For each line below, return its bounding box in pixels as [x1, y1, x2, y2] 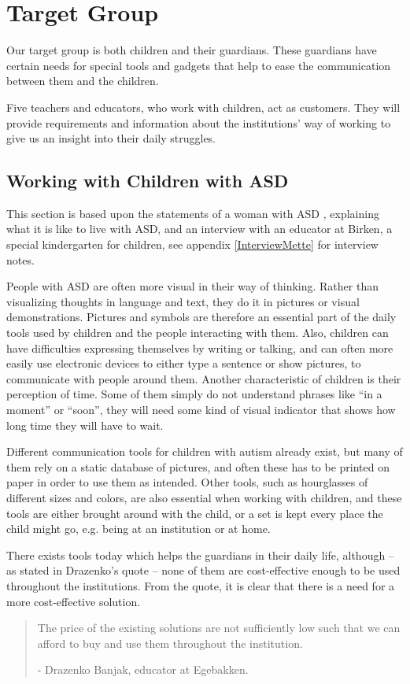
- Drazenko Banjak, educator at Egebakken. [37, 661, 249, 678]
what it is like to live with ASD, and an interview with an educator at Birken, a [6, 220, 393, 237]
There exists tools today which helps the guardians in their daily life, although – [6, 546, 394, 563]
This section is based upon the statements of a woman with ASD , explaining [6, 205, 379, 221]
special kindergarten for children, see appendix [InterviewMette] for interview [6, 236, 379, 253]
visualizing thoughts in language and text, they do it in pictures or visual [6, 293, 360, 309]
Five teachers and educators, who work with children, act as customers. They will [6, 98, 401, 115]
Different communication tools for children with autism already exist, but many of [6, 443, 403, 460]
